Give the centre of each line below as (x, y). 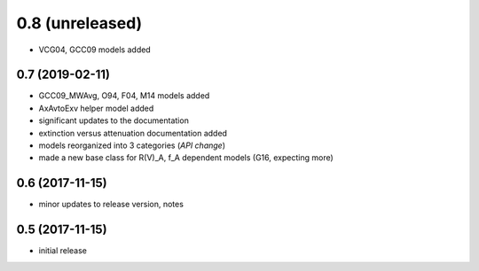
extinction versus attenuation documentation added (133, 133)
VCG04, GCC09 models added (94, 50)
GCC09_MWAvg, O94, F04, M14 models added (124, 96)
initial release (63, 251)
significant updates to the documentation (114, 120)
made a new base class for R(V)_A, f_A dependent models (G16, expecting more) (186, 158)
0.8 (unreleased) (79, 23)
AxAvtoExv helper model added (96, 108)
